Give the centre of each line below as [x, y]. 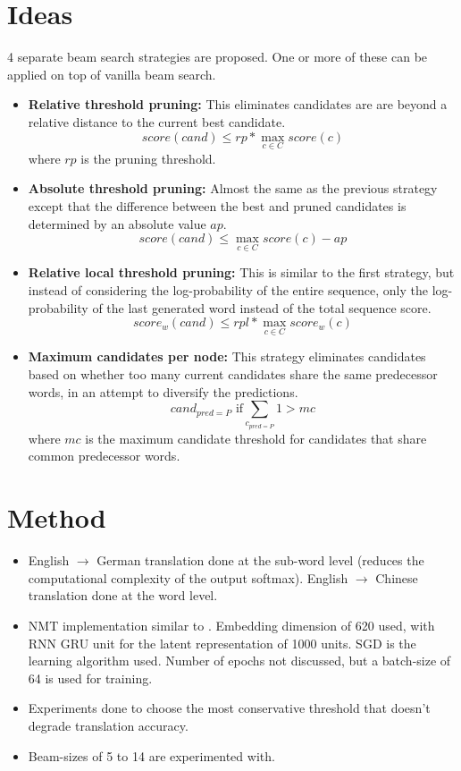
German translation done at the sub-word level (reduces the [260, 560]
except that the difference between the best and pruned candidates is [217, 205]
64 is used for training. [90, 678]
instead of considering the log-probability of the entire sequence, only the [228, 289]
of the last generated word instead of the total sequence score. [262, 307]
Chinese [397, 577]
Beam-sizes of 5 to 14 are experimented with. [151, 755]
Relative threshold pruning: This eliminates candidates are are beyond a [238, 104]
